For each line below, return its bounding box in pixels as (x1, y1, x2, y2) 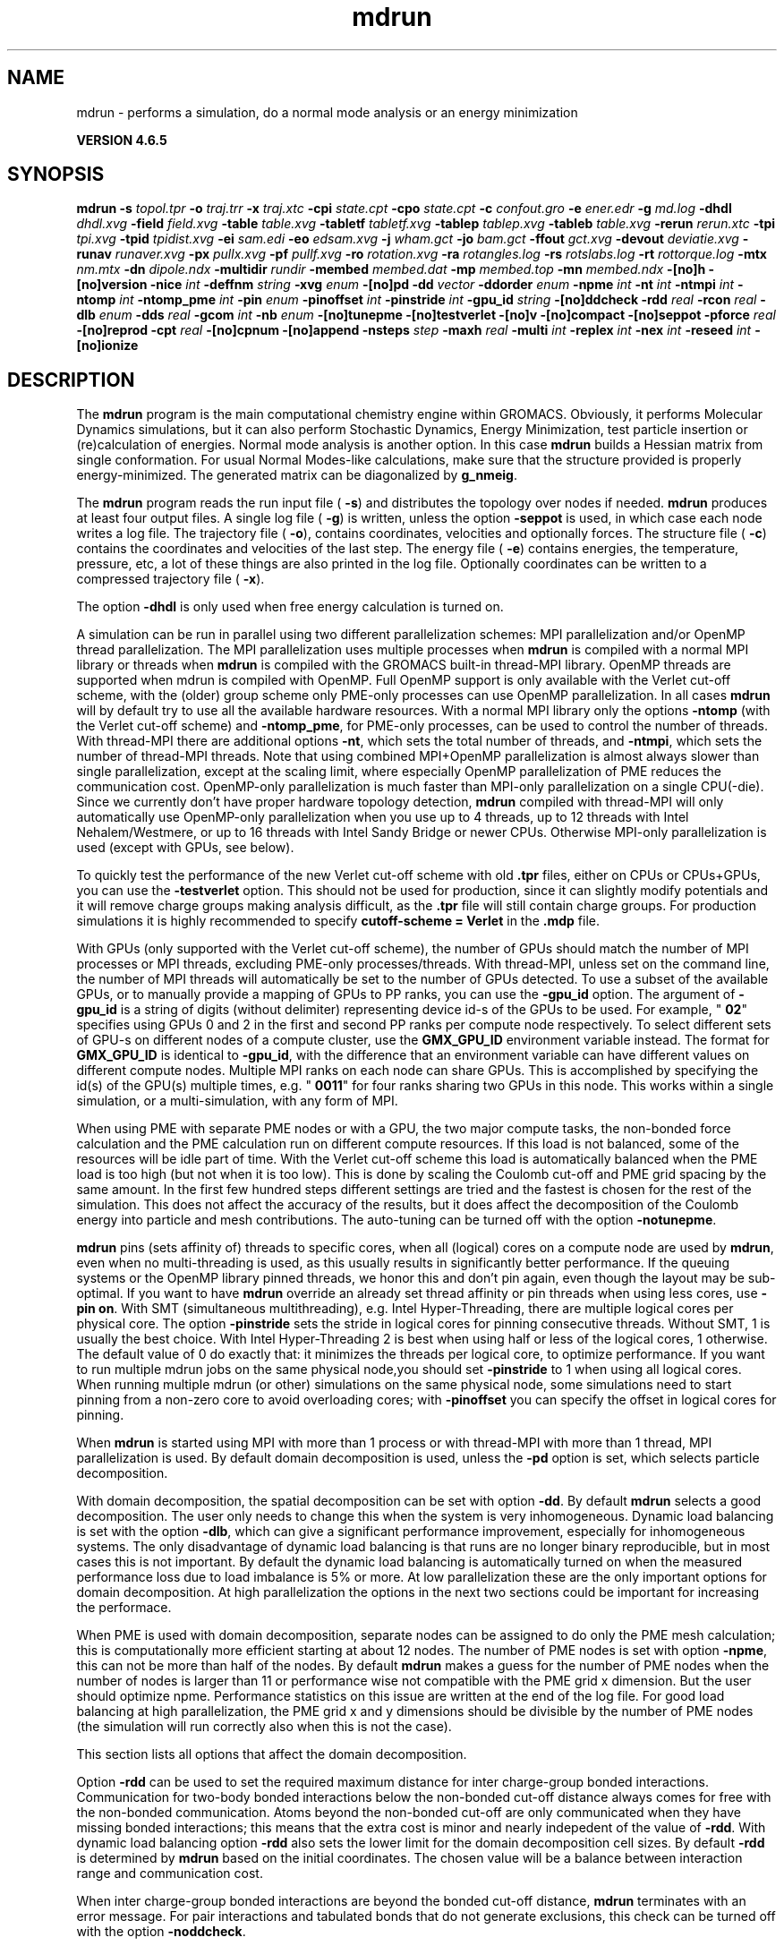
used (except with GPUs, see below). (76, 840, 294, 856)
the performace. (76, 1600, 172, 1616)
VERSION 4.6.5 (76, 132, 167, 148)
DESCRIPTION (7, 368, 135, 391)
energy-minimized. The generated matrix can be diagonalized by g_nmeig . (76, 467, 517, 483)
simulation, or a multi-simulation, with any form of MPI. (76, 1093, 398, 1109)
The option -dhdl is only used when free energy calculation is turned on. (76, 599, 504, 615)
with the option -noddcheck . (76, 1924, 246, 1940)
